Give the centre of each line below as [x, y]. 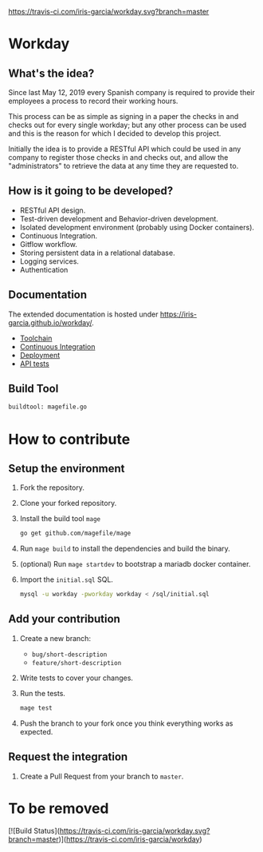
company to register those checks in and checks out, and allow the [118, 157]
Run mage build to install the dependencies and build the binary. [125, 549]
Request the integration [68, 757]
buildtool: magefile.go [48, 407]
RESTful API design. [53, 210]
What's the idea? [51, 73]
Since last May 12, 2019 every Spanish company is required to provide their [131, 92]
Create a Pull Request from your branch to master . [102, 776]
